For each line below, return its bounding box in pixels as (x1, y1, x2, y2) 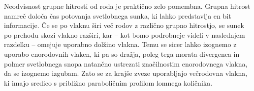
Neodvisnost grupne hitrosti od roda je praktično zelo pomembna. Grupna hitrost (4, 1, 251, 11)
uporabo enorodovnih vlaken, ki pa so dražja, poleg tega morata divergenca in (4, 48, 240, 59)
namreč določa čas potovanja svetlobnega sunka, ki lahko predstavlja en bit (4, 10, 231, 21)
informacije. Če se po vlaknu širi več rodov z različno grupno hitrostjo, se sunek (4, 20, 244, 30)
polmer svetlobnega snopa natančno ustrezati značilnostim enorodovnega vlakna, (4, 58, 248, 68)
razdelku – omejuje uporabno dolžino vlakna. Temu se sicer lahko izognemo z (4, 39, 237, 49)
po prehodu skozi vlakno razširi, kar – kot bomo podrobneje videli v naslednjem (4, 29, 245, 40)
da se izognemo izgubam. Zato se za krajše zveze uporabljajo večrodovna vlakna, (4, 68, 248, 78)
